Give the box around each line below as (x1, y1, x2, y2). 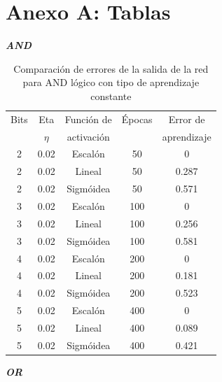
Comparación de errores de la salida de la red (13, 61, 209, 76)
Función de (64, 111, 112, 126)
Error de (168, 111, 205, 126)
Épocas (121, 111, 153, 126)
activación (67, 129, 110, 143)
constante (90, 88, 132, 103)
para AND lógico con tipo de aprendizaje (22, 75, 200, 90)
